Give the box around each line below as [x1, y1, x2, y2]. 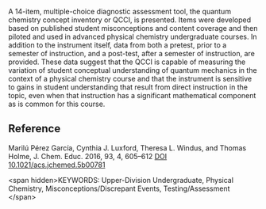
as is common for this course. [8, 99, 106, 108]
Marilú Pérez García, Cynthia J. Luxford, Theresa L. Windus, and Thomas [8, 142, 247, 153]
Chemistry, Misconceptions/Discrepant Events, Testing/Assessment [8, 184, 230, 193]
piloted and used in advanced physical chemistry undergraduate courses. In [8, 32, 257, 41]
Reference [8, 122, 61, 135]
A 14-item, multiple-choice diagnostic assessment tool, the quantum [8, 7, 232, 16]
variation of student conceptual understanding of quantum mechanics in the [8, 66, 257, 74]
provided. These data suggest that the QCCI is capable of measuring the [8, 57, 246, 66]
